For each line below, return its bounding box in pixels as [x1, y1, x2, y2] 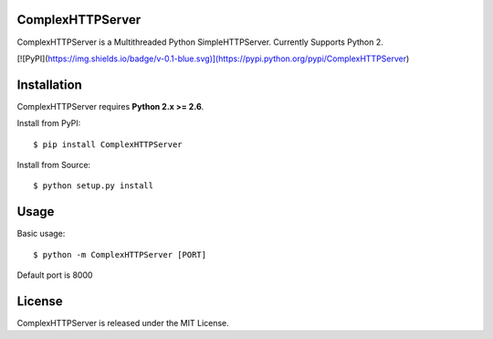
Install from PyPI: [16, 118, 81, 129]
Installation [16, 77, 82, 92]
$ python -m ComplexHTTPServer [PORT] [33, 249, 207, 260]
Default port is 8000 [16, 270, 93, 281]
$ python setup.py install [33, 181, 154, 191]
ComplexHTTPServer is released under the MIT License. [16, 317, 230, 328]
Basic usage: [16, 228, 66, 239]
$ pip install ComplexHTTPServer [33, 139, 183, 150]
